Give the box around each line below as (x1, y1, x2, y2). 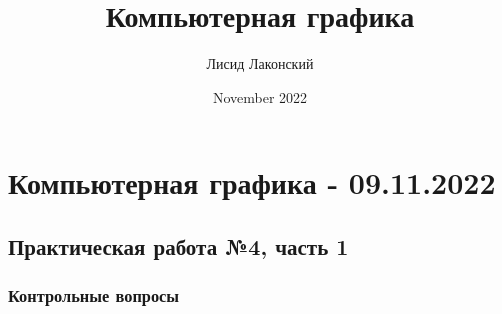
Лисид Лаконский (206, 53, 314, 74)
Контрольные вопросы (8, 283, 180, 308)
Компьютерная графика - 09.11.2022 (8, 162, 496, 203)
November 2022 (212, 86, 308, 107)
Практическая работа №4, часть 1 (8, 230, 349, 261)
